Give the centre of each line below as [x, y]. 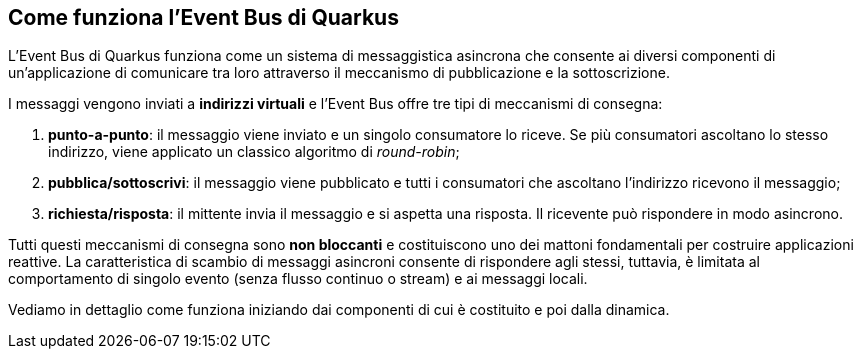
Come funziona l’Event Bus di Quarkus [203, 17]
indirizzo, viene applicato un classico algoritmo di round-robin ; [254, 152]
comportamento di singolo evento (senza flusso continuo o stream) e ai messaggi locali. [298, 279]
